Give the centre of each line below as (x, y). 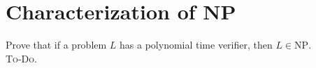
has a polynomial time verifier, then (196, 45)
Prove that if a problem (56, 45)
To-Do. (21, 58)
